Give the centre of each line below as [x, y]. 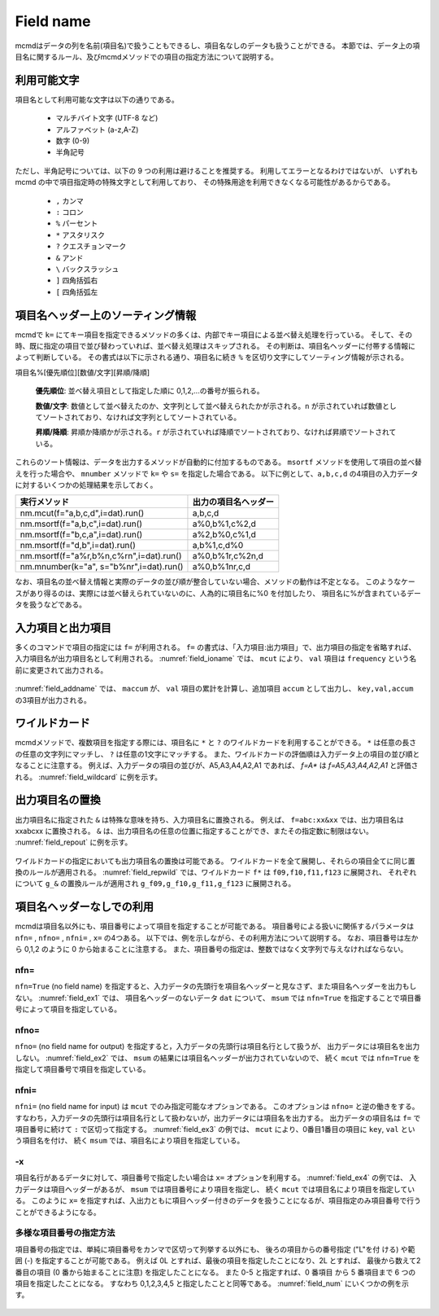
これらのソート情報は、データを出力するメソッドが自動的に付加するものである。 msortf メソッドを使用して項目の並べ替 [218, 462]
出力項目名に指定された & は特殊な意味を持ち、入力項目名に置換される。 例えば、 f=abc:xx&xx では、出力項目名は [209, 819]
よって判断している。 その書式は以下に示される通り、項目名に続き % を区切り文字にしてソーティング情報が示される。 [211, 358]
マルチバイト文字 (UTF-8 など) [107, 118]
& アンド [70, 257]
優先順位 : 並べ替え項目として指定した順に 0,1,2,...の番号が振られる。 [150, 391]
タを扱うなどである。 [51, 605]
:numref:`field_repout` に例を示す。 [74, 842]
